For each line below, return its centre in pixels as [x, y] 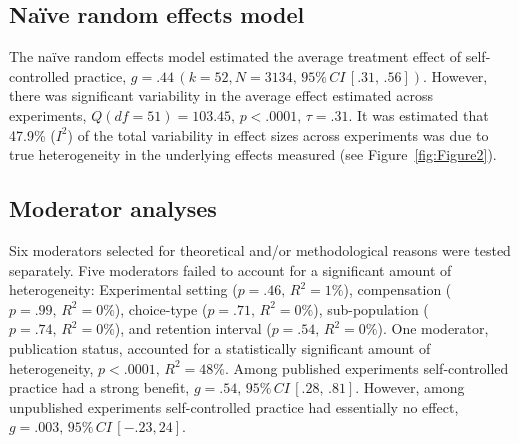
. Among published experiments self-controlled [366, 367]
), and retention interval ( [193, 328]
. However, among [410, 387]
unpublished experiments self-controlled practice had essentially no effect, [234, 406]
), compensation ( [397, 289]
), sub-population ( [371, 308]
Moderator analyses [113, 208]
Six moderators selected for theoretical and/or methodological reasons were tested [260, 249]
